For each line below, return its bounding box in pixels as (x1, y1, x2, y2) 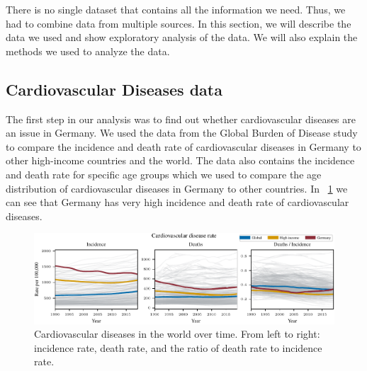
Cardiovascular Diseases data (6, 78, 222, 100)
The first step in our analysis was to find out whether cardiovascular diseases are (6, 111, 356, 126)
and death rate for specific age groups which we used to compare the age (6, 166, 322, 181)
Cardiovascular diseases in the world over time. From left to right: (34, 326, 320, 341)
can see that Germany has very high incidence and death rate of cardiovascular (6, 195, 349, 210)
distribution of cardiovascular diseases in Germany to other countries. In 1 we (6, 181, 348, 195)
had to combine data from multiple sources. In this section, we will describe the (6, 16, 351, 30)
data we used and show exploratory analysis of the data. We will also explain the (6, 30, 358, 45)
